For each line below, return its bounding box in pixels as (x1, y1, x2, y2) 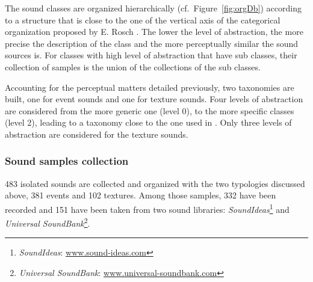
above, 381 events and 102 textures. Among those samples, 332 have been (5, 189, 276, 201)
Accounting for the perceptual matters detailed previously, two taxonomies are (5, 81, 294, 93)
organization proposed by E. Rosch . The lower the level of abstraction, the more (5, 25, 303, 38)
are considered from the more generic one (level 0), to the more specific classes (5, 104, 294, 117)
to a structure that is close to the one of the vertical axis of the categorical (5, 13, 280, 26)
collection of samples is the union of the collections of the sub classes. (5, 60, 261, 73)
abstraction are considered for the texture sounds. (5, 127, 188, 140)
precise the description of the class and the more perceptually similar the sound (5, 37, 299, 49)
